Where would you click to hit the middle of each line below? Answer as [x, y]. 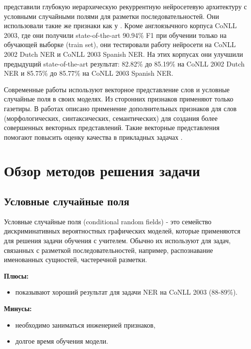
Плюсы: [16, 275]
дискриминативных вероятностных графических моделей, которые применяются [122, 231]
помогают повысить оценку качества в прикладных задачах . [93, 137]
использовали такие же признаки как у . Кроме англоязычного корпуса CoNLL [120, 25]
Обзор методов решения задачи [102, 170]
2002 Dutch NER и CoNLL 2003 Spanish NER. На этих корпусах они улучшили [124, 54]
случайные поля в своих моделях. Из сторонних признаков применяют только [119, 99]
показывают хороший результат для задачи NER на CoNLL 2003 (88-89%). [126, 292]
